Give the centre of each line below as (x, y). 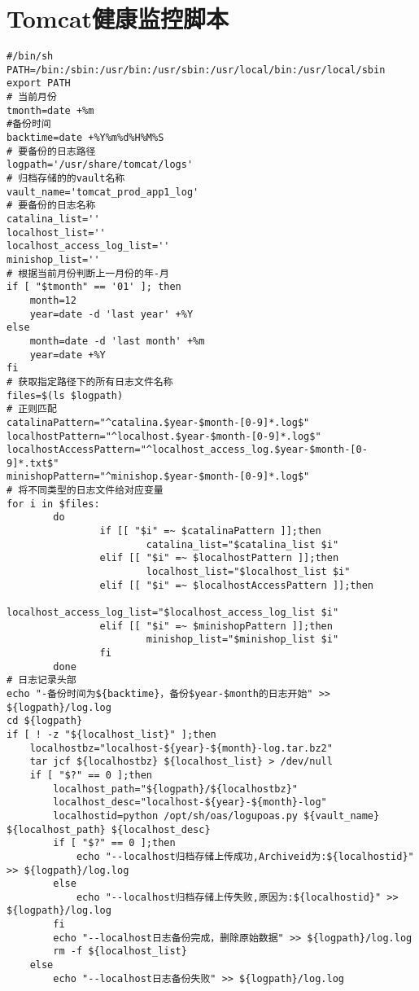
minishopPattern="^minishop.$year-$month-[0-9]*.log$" (158, 477)
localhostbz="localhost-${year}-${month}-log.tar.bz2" (181, 748)
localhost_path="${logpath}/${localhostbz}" (175, 789)
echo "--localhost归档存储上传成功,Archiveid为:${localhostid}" (245, 856)
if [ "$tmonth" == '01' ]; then (94, 287)
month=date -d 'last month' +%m (117, 341)
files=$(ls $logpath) (65, 395)
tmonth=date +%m (50, 110)
